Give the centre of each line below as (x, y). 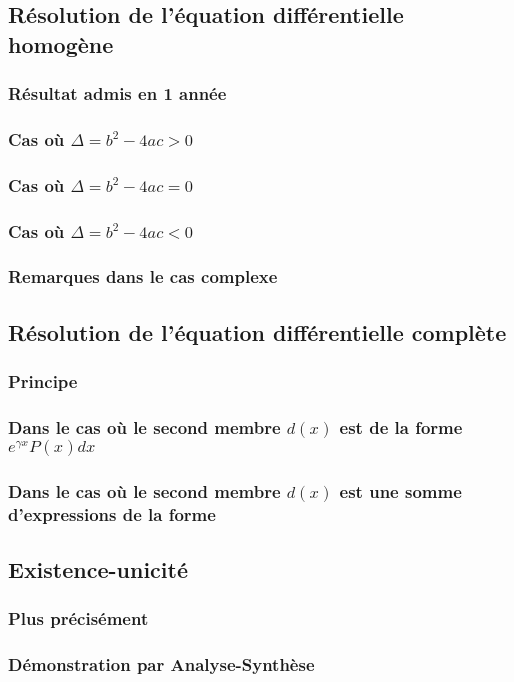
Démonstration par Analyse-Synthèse (161, 664)
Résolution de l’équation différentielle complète (257, 331)
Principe (43, 381)
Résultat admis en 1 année (117, 93)
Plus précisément (78, 618)
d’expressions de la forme (112, 513)
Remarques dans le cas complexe (143, 276)
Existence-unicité (98, 569)
